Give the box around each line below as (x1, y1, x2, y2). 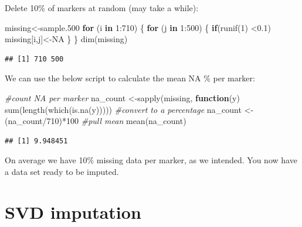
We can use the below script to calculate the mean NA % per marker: (5, 72, 255, 84)
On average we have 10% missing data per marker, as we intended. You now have (5, 154, 297, 166)
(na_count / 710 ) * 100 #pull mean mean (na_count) (5, 115, 186, 127)
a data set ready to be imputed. (5, 165, 119, 177)
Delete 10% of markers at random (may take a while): (5, 2, 199, 13)
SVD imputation (5, 200, 141, 223)
